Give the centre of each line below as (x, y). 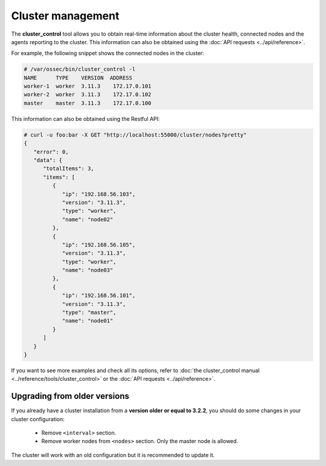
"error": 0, (51, 152)
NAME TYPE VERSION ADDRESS (78, 78)
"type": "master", (89, 312)
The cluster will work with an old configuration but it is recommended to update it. (113, 455)
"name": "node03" (88, 270)
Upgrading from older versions (70, 396)
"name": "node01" (88, 321)
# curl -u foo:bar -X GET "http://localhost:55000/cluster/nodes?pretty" (135, 135)
